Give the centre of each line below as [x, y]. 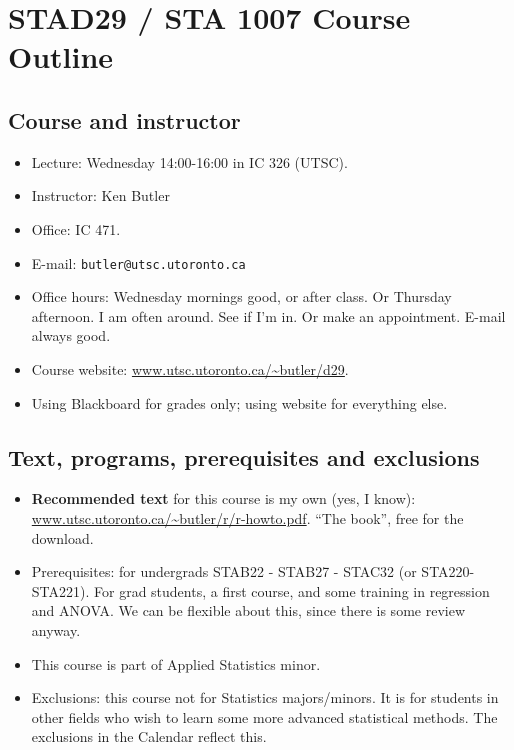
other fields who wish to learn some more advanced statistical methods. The [264, 716]
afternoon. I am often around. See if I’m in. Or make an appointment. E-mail [268, 315]
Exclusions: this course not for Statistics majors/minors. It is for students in [265, 697]
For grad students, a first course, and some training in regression [292, 590]
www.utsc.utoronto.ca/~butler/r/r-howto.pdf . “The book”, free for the [247, 517]
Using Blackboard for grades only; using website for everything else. [239, 402]
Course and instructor [124, 119]
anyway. [56, 629]
